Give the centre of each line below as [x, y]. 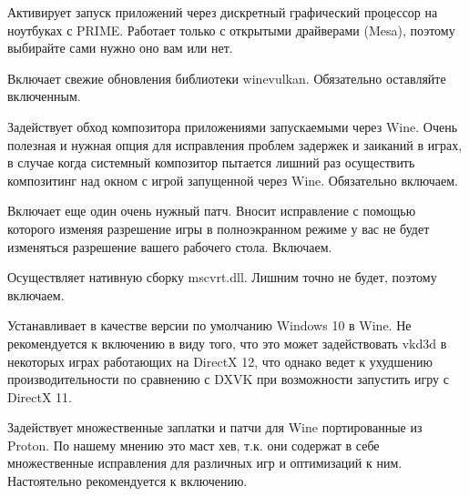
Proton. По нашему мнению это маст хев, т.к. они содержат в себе [194, 445]
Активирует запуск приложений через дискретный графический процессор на [223, 12]
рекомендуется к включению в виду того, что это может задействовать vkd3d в [227, 343]
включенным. [44, 96]
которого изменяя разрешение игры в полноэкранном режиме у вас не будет [219, 228]
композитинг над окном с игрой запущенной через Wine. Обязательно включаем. [233, 180]
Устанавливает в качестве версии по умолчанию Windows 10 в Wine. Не [209, 325]
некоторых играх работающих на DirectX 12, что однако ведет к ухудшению [220, 361]
